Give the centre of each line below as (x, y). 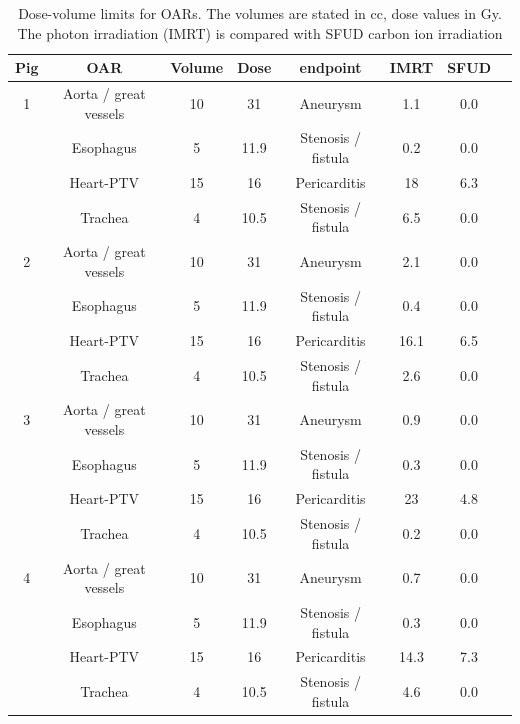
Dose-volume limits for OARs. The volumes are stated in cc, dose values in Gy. (260, 13)
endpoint (330, 67)
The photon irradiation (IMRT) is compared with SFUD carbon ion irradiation (260, 32)
